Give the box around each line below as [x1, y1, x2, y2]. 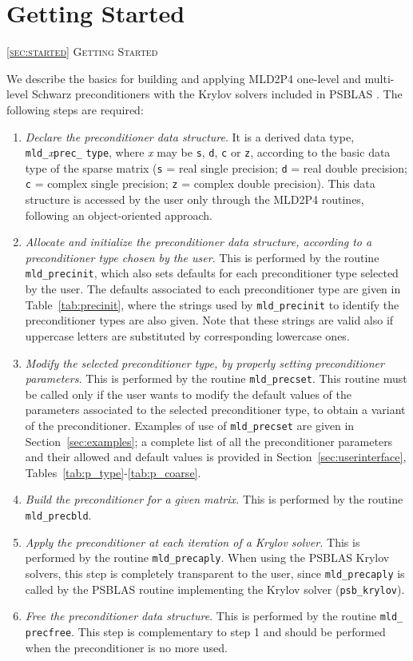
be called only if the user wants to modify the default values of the [25, 385, 352, 402]
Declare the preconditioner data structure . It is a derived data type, [25, 128, 355, 145]
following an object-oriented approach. [25, 206, 213, 223]
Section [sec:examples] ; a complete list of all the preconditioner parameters [25, 432, 393, 449]
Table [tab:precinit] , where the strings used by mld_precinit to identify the [25, 296, 399, 313]
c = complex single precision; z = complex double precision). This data [25, 175, 375, 192]
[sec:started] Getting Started [6, 43, 158, 60]
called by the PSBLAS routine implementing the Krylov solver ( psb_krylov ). [25, 580, 405, 597]
